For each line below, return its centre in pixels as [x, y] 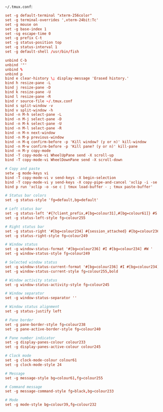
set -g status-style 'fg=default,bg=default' [52, 200]
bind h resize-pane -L [28, 83]
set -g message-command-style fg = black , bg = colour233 [59, 391]
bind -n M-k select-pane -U [33, 124]
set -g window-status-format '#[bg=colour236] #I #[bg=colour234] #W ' [79, 249]
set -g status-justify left [33, 311]
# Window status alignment [32, 307]
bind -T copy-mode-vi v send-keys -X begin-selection [61, 178]
